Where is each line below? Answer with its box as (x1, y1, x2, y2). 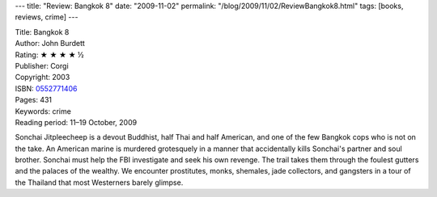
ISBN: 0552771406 (15, 83, 78, 93)
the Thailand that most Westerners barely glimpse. (15, 178, 184, 187)
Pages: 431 (15, 95, 53, 105)
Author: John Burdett (15, 39, 85, 48)
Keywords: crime (15, 106, 72, 116)
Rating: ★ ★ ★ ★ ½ (15, 49, 84, 60)
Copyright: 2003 (15, 73, 70, 82)
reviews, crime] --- (15, 12, 78, 22)
